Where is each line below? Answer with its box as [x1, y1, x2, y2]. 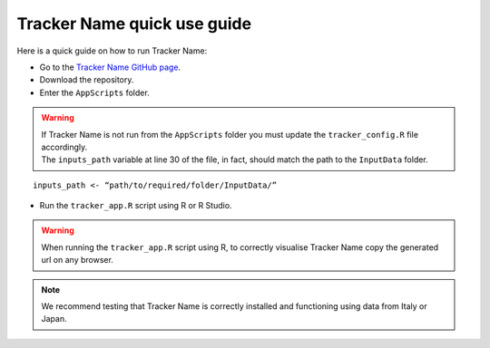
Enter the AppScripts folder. [39, 87, 150, 98]
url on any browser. [41, 255, 113, 266]
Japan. [41, 314, 67, 324]
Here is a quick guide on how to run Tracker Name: [16, 45, 208, 56]
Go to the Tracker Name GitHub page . [39, 62, 181, 72]
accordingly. [41, 141, 88, 152]
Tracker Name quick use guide [16, 14, 252, 34]
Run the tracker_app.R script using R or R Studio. [39, 200, 232, 211]
